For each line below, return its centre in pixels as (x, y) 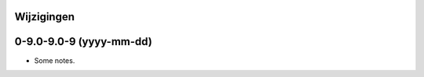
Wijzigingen (44, 17)
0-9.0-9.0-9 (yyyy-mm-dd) (83, 42)
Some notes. (55, 60)
